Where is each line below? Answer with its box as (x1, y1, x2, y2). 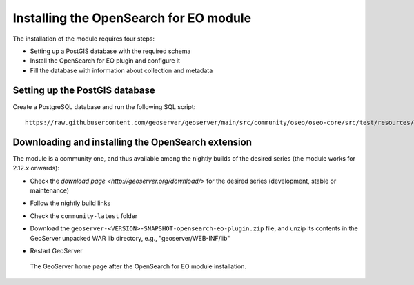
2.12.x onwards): (12, 164, 60, 173)
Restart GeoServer (30, 247, 83, 255)
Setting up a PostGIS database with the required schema (30, 47, 191, 55)
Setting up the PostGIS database (12, 84, 155, 96)
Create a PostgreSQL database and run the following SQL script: (12, 102, 196, 110)
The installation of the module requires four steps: (12, 35, 155, 43)
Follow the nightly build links (30, 199, 111, 207)
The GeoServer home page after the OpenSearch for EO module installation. (30, 262, 247, 271)
